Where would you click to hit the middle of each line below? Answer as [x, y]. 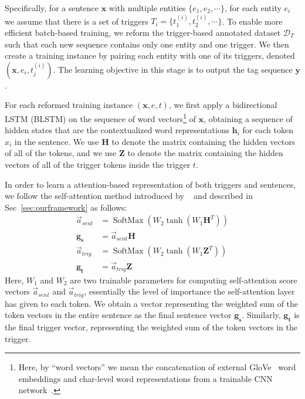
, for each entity [253, 8]
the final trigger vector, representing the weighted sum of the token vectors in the [151, 327]
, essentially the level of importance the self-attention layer [189, 291]
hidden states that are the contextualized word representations [117, 130]
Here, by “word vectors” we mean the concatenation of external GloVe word [157, 367]
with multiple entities [147, 8]
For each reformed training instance [69, 105]
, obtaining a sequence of [248, 118]
